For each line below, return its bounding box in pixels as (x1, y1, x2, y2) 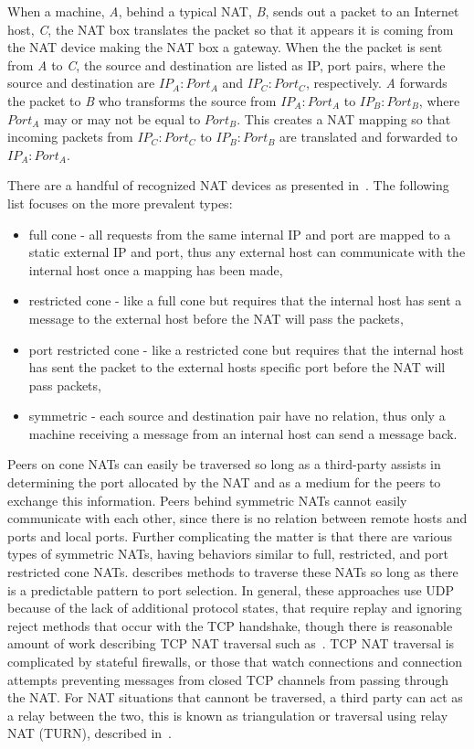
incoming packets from (7, 127, 133, 146)
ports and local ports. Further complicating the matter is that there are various (7, 526, 452, 545)
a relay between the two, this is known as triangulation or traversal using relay (7, 705, 448, 724)
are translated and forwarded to (279, 127, 458, 146)
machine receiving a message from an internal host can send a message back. (28, 423, 458, 443)
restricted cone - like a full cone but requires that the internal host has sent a (28, 291, 462, 310)
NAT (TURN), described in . (7, 723, 172, 743)
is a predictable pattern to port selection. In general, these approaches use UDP (7, 580, 455, 599)
